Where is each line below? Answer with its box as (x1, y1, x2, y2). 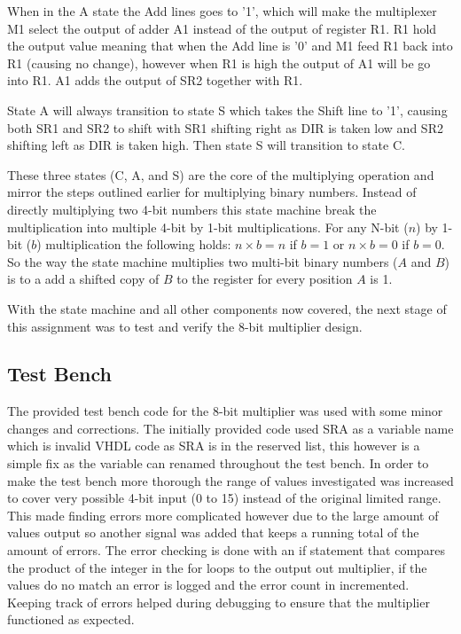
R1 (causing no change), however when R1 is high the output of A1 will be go (7, 53, 431, 72)
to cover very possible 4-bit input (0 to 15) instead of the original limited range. (7, 489, 441, 507)
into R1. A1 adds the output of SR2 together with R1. (7, 71, 303, 90)
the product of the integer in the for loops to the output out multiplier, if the (7, 558, 427, 576)
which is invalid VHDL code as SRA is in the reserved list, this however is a (7, 436, 420, 455)
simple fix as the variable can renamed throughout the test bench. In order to (7, 454, 429, 473)
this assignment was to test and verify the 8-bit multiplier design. (7, 317, 363, 335)
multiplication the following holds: (45, 235, 231, 254)
